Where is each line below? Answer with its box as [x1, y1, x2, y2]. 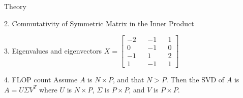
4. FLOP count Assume [4, 74, 78, 85]
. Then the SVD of [166, 74, 225, 85]
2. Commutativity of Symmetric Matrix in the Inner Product [4, 18, 194, 28]
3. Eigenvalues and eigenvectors [4, 45, 102, 56]
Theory [4, 1, 26, 11]
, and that [112, 74, 144, 85]
